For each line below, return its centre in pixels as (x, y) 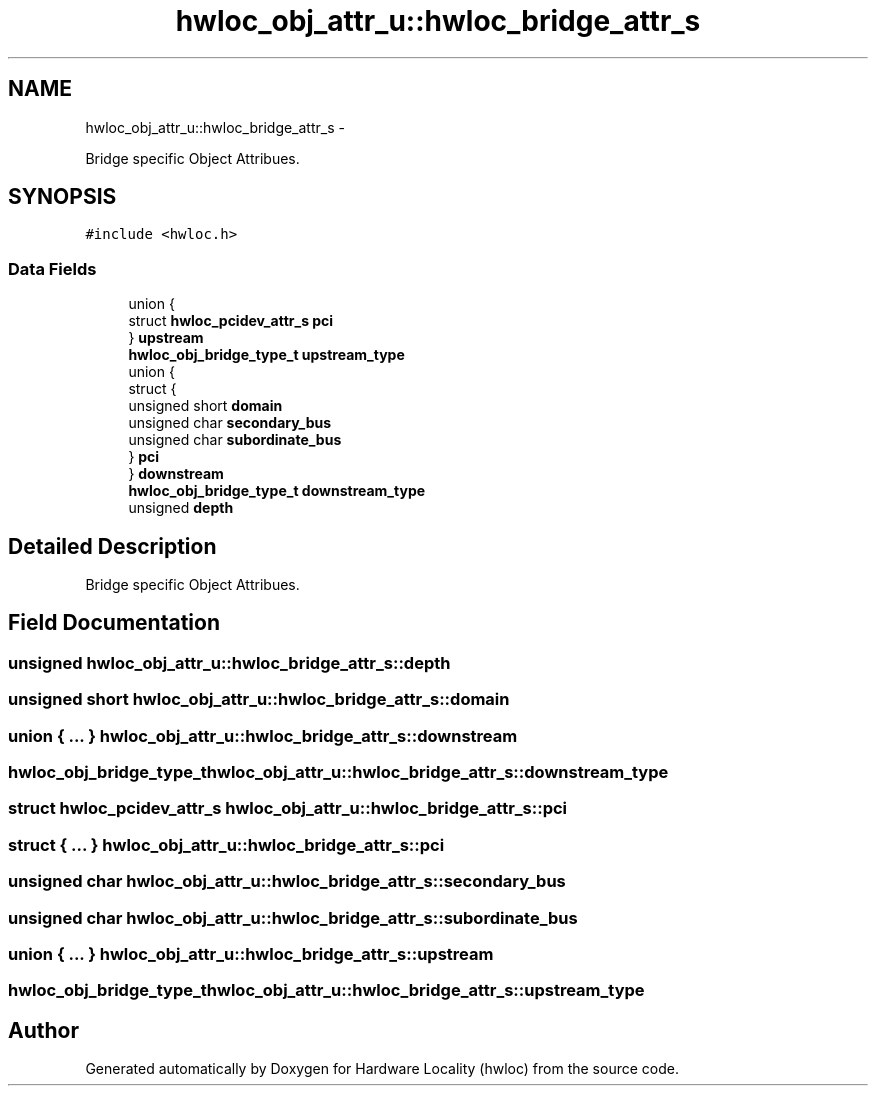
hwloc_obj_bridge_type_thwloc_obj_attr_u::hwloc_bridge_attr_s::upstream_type (326, 990)
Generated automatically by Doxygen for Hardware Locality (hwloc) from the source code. (382, 1069)
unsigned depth (181, 508)
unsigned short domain (205, 406)
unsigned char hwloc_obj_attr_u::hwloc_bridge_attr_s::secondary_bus (287, 881)
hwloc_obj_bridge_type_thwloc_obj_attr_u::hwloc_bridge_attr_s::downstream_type (338, 772)
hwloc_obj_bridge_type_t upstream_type (266, 355)
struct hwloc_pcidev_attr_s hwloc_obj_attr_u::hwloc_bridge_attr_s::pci (288, 808)
